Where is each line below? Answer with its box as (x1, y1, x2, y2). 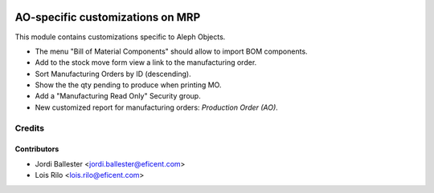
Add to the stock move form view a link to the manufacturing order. (35, 58, 257, 67)
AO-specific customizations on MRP (14, 10, 201, 24)
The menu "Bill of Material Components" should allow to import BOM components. (35, 46, 309, 56)
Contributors (14, 144, 59, 154)
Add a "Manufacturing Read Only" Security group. (35, 91, 201, 101)
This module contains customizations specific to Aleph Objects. (14, 32, 226, 42)
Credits (14, 123, 44, 134)
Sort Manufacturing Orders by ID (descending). (35, 69, 192, 78)
